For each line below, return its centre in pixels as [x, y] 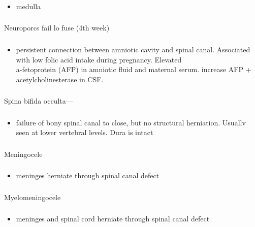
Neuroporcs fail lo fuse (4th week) [57, 28]
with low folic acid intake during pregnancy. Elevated [99, 59]
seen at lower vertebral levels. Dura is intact [85, 132]
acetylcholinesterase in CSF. [60, 79]
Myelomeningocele [33, 197]
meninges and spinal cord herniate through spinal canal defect [113, 219]
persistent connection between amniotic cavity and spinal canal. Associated [133, 49]
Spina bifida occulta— [39, 101]
